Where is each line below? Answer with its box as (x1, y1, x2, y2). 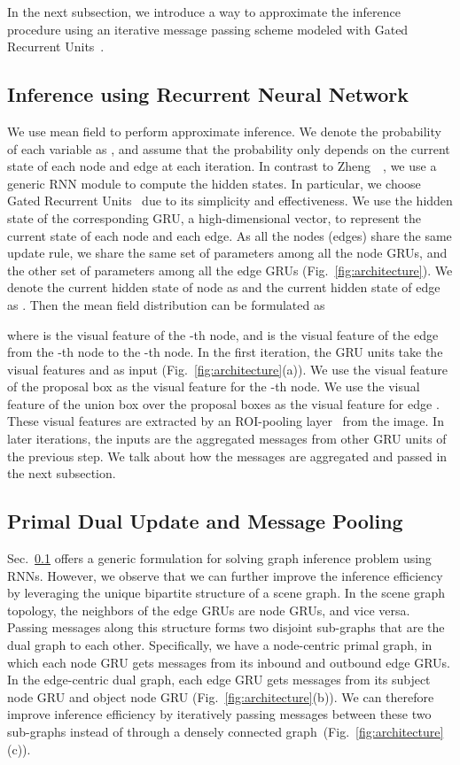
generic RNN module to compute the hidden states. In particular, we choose (7, 174, 421, 192)
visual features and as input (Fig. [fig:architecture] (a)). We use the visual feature (7, 359, 448, 378)
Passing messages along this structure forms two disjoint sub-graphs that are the (7, 618, 445, 637)
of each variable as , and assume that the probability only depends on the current (7, 139, 450, 158)
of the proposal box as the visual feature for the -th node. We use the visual (7, 377, 420, 396)
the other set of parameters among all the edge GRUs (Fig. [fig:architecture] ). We (7, 260, 453, 279)
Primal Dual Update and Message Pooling (7, 507, 403, 535)
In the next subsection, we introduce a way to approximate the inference (7, 3, 401, 20)
